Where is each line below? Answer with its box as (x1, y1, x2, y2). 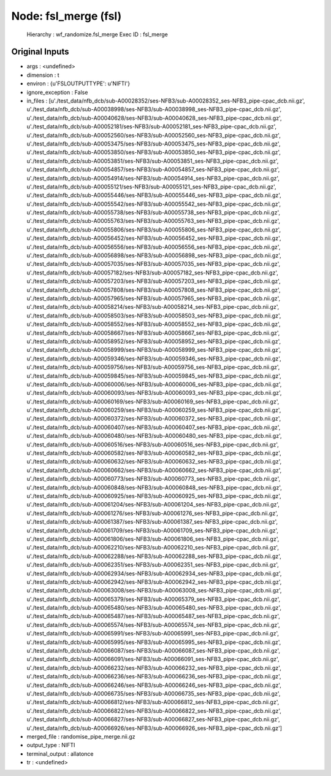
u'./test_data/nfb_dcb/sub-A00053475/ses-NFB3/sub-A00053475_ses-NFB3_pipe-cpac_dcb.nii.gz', (26, 140, 281, 147)
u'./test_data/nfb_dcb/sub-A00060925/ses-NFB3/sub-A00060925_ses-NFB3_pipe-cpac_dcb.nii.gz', (26, 492, 281, 500)
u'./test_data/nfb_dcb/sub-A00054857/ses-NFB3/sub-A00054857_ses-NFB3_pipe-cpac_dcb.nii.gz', (26, 166, 280, 173)
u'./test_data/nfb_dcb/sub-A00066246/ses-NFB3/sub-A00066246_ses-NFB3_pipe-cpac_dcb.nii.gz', (26, 681, 281, 689)
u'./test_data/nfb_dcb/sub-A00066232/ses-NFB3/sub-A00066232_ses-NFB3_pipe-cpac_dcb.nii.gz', (26, 664, 281, 672)
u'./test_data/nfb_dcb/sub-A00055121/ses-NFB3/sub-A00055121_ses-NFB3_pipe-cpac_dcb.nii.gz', (26, 183, 276, 190)
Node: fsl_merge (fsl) (11, 9, 122, 23)
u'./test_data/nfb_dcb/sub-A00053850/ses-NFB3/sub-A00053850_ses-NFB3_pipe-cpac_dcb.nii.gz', (26, 149, 281, 156)
